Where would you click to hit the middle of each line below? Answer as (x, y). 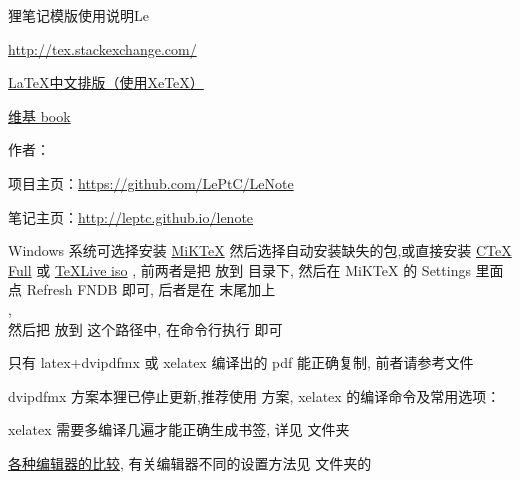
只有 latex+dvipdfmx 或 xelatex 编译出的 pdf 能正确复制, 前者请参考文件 (241, 362)
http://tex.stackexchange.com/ (102, 48)
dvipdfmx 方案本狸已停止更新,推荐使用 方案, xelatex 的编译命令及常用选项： (254, 395)
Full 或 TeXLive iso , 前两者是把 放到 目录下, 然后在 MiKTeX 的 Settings (239, 269)
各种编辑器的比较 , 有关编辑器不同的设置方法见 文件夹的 (190, 462)
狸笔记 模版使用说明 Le (78, 15)
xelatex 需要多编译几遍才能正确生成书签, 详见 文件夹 (179, 429)
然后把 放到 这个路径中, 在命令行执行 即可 (145, 328)
